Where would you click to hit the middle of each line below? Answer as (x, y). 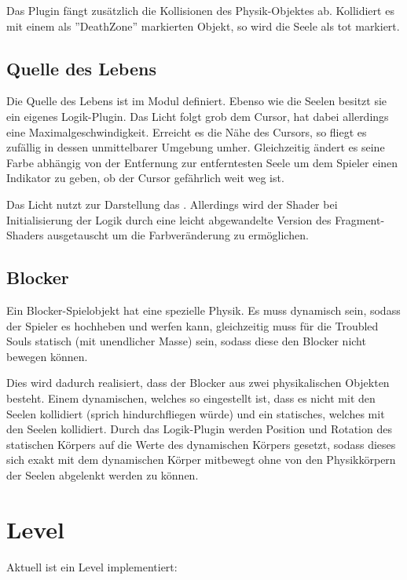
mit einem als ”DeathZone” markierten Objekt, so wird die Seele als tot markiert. (203, 26)
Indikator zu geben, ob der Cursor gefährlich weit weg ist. (145, 178)
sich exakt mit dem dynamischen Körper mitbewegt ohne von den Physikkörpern (201, 460)
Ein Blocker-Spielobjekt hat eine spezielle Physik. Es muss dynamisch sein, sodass (203, 310)
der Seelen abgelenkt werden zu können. (103, 474)
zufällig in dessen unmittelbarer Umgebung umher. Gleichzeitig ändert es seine (196, 147)
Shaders (25, 235)
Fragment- (360, 219)
